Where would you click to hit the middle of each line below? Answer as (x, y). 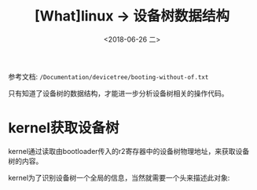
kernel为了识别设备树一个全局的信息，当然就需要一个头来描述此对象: (119, 177)
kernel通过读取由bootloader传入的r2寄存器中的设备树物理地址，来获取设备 (129, 151)
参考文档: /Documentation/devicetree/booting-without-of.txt (108, 76)
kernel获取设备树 (64, 128)
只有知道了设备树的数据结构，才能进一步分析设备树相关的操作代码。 (118, 93)
